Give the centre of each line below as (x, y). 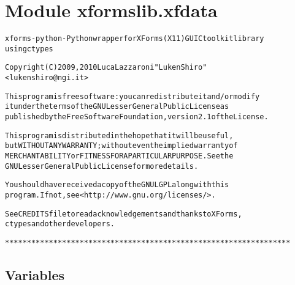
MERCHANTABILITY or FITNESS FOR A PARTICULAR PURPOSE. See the (119, 156)
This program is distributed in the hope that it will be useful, (119, 135)
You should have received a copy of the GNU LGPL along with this (117, 185)
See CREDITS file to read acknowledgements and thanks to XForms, (124, 214)
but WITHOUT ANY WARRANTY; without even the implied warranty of (121, 146)
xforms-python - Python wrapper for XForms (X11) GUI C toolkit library (135, 39)
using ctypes (29, 49)
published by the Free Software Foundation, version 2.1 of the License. (137, 117)
